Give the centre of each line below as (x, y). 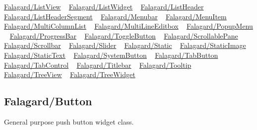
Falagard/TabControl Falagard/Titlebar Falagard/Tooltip (98, 65)
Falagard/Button (48, 101)
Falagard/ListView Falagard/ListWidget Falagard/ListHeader (104, 6)
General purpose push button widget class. (69, 121)
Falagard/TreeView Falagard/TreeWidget (70, 74)
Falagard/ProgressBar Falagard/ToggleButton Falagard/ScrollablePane (124, 35)
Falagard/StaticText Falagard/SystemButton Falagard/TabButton (111, 55)
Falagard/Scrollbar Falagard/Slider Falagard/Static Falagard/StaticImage (125, 45)
